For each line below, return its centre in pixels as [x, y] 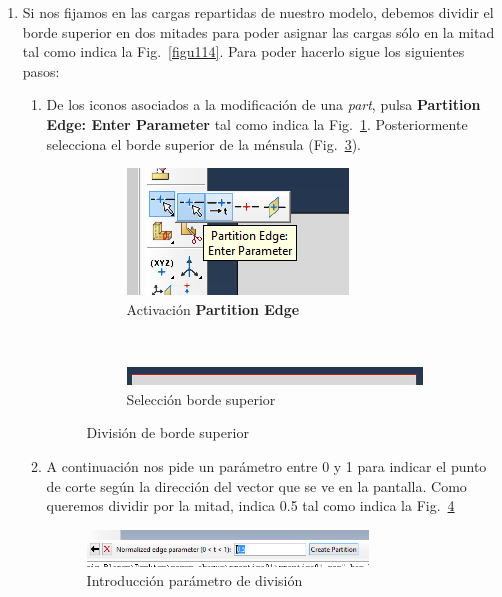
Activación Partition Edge [213, 308]
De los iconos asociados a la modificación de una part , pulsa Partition [263, 104]
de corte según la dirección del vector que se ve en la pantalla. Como [256, 485]
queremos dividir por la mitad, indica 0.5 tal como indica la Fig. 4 [250, 505]
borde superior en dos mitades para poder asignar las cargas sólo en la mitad [258, 31]
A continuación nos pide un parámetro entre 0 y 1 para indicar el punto [266, 465]
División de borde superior [167, 432]
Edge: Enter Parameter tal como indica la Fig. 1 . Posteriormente [257, 123]
